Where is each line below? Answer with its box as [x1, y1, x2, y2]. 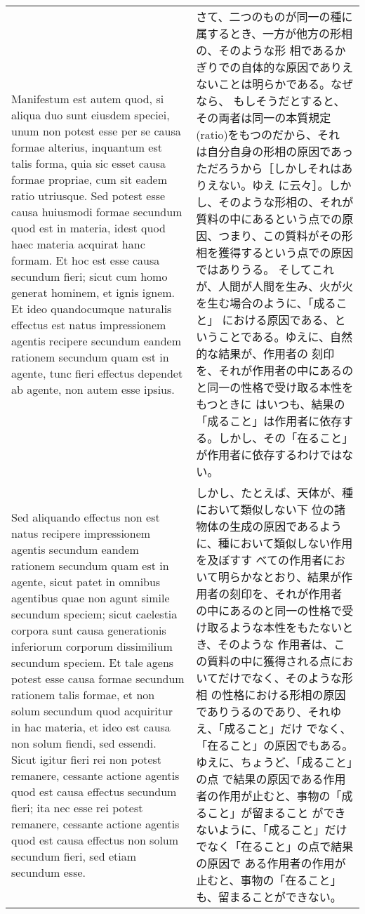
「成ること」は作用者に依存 [196, 413, 343, 429]
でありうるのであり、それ [196, 703, 331, 720]
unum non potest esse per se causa [11, 122, 181, 139]
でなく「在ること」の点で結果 [196, 838, 354, 854]
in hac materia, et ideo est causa [11, 718, 171, 735]
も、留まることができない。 [196, 889, 342, 905]
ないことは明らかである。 [196, 76, 331, 92]
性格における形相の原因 [222, 687, 346, 703]
